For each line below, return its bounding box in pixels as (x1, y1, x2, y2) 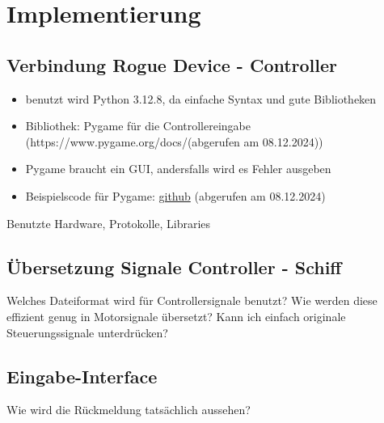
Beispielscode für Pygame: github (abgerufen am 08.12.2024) (25, 187, 326, 204)
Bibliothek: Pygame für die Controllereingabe (25, 117, 251, 134)
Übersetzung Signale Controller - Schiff (6, 254, 342, 279)
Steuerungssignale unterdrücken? (6, 324, 168, 341)
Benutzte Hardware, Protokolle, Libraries (6, 214, 211, 231)
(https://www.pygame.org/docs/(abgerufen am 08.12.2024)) (25, 133, 323, 150)
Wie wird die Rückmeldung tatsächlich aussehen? (6, 401, 251, 418)
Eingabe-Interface (6, 363, 158, 388)
